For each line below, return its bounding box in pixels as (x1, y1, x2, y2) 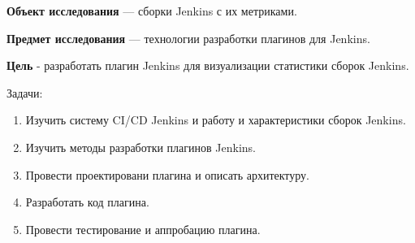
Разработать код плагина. (25, 193, 149, 210)
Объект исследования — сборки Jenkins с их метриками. (6, 2, 297, 19)
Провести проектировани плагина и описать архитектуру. (25, 166, 310, 183)
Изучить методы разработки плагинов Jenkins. (25, 138, 256, 155)
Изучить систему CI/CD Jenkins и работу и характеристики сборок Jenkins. (25, 111, 406, 128)
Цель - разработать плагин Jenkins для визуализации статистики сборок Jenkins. (6, 57, 409, 74)
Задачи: (6, 84, 43, 101)
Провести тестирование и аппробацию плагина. (25, 220, 261, 237)
